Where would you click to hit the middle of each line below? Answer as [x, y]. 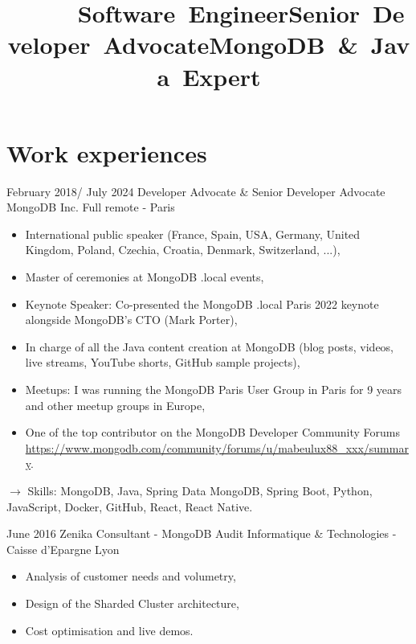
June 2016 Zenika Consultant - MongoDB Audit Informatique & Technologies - [202, 533]
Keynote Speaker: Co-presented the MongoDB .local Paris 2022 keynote [202, 304]
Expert [222, 76]
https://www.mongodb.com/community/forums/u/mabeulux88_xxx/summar [217, 447]
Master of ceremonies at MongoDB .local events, [145, 277]
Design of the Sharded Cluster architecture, [132, 603]
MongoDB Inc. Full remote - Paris [91, 207]
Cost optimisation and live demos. [109, 630]
